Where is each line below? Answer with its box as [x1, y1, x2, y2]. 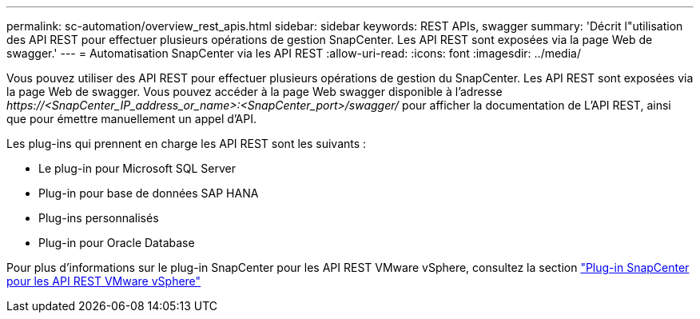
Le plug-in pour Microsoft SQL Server [38, 161, 237, 175]
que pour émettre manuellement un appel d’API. [6, 112, 257, 126]
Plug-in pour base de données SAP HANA [38, 186, 259, 200]
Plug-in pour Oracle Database [38, 236, 195, 249]
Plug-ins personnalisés [38, 211, 159, 225]
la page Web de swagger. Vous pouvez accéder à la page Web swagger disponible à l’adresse [6, 85, 503, 98]
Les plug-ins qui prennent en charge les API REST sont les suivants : [6, 137, 367, 150]
